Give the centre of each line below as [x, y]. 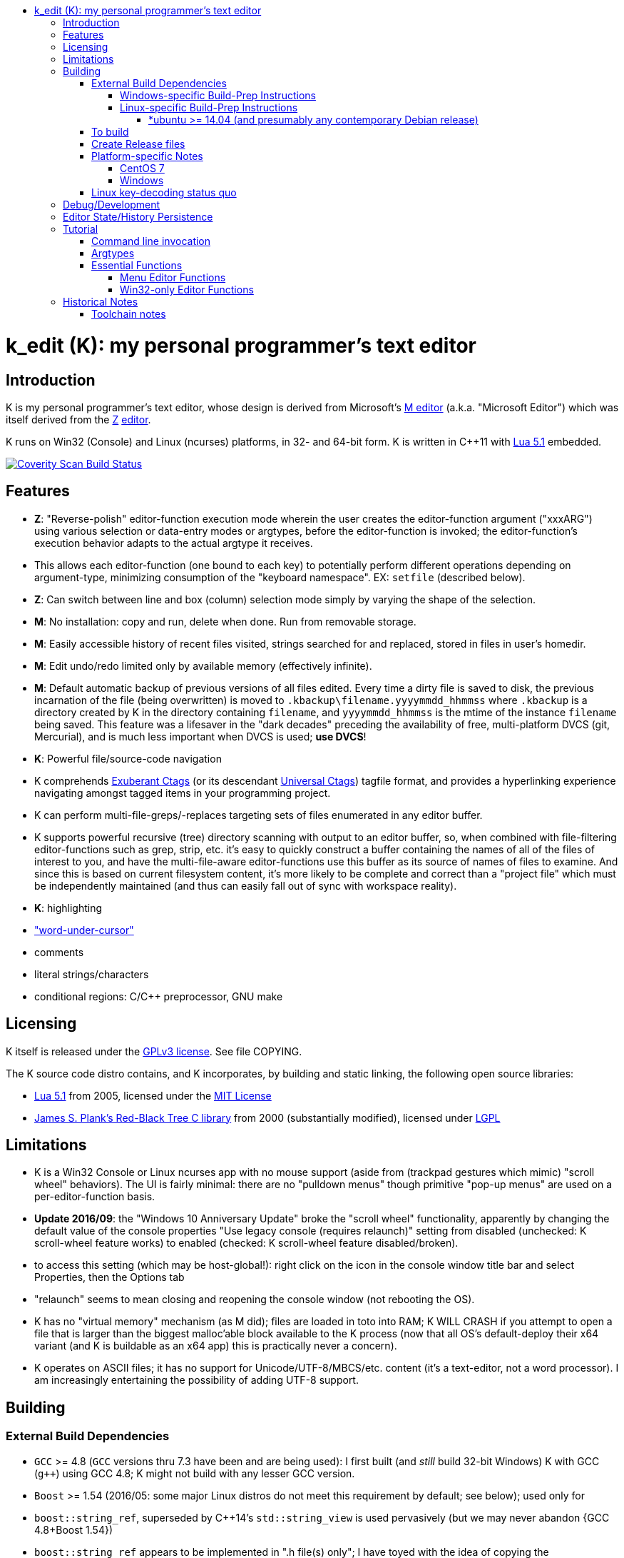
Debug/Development [112, 205]
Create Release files [138, 144]
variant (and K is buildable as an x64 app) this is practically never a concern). [216, 1346]
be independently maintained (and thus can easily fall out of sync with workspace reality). [246, 885]
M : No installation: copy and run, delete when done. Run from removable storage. [225, 621]
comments [59, 952]
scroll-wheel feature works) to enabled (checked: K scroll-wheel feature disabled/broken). [246, 1243]
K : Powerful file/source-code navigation [128, 758]
